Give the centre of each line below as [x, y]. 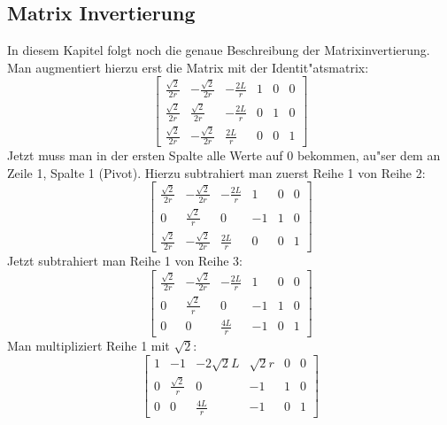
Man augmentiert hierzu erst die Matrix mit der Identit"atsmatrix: [188, 67]
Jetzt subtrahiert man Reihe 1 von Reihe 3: [125, 260]
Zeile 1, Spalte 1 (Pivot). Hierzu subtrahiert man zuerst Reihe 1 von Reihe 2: [216, 172]
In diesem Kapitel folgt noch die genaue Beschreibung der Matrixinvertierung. [219, 50]
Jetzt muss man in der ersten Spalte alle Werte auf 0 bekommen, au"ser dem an [224, 155]
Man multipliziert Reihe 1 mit [89, 346]
